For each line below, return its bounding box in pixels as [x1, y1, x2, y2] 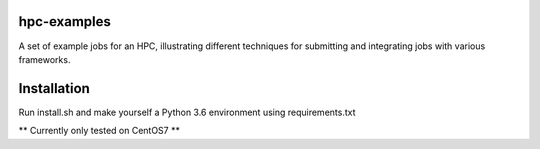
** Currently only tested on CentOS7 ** [18, 125, 180, 137]
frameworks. [18, 53, 71, 65]
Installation [18, 80, 90, 97]
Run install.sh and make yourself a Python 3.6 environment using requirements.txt [18, 106, 356, 118]
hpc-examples [18, 13, 112, 30]
